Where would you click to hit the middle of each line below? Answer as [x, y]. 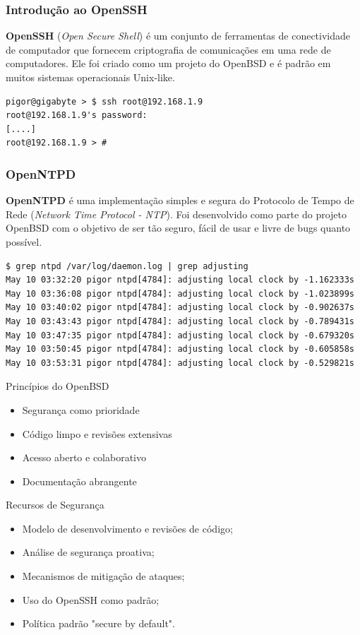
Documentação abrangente [79, 481]
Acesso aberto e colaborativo [84, 457]
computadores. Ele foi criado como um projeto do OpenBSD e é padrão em [168, 63]
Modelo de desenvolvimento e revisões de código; [127, 528]
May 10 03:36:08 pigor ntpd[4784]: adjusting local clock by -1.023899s [180, 293]
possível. [24, 241]
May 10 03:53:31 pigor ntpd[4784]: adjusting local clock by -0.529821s [180, 363]
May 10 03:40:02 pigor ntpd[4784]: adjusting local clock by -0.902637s [180, 308]
